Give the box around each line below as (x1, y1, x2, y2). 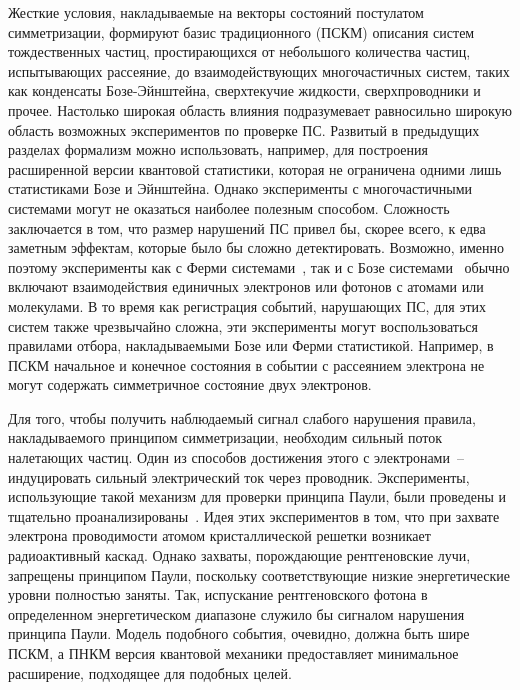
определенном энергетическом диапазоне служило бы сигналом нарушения (8, 603, 465, 624)
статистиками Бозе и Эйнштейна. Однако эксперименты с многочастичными (8, 178, 473, 199)
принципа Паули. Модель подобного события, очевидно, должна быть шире (8, 623, 470, 644)
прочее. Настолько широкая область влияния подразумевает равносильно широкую (8, 99, 512, 120)
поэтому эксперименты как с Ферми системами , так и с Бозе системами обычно (8, 256, 510, 277)
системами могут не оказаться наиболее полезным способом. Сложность (8, 197, 450, 218)
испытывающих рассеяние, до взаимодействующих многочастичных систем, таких (8, 60, 510, 81)
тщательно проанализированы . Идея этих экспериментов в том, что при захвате (8, 505, 500, 526)
